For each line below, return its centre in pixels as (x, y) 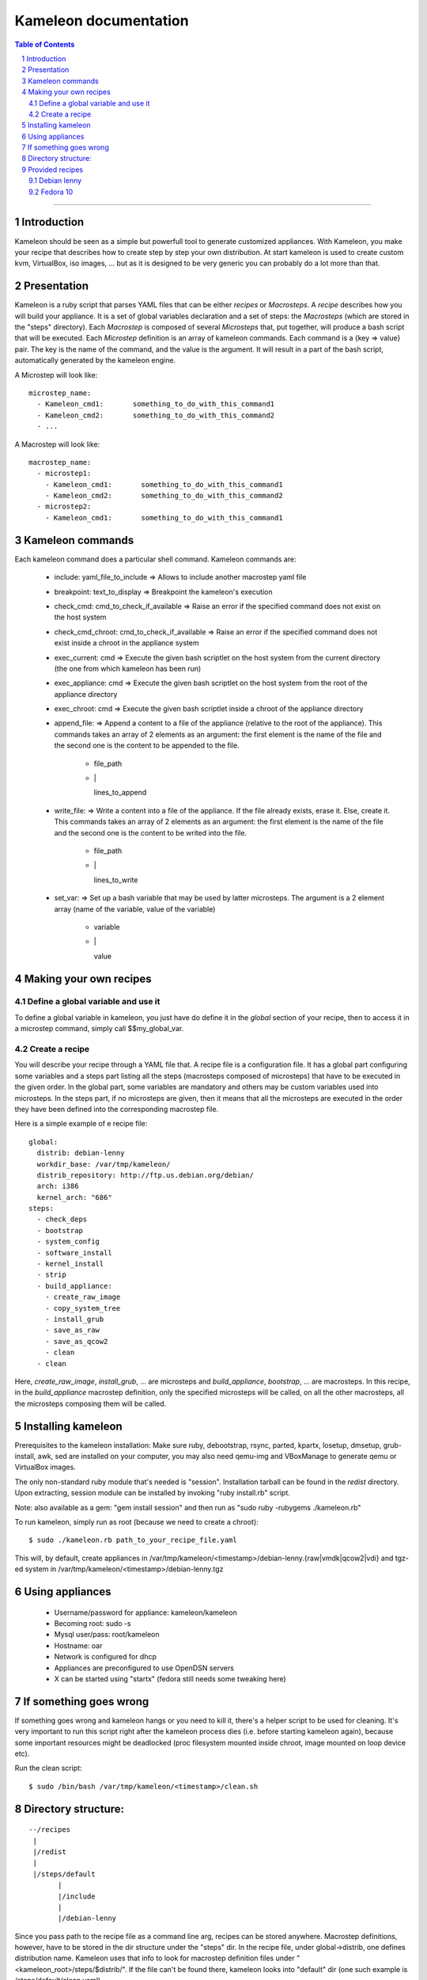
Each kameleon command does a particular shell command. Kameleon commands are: (155, 559)
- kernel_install (70, 1264)
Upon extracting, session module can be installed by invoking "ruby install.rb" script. (152, 1493)
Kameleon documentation (102, 21)
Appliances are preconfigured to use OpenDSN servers (144, 1668)
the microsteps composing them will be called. (91, 1403)
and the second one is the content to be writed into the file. (151, 832)
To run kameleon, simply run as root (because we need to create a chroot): (136, 1521)
